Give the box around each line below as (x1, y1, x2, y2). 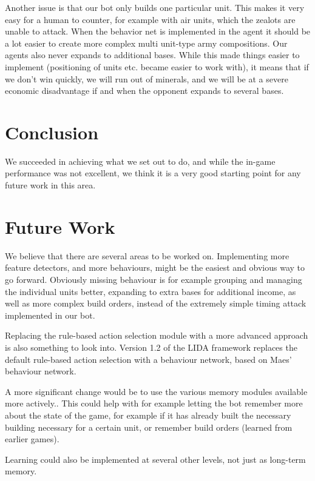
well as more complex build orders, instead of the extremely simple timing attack (5, 297, 307, 310)
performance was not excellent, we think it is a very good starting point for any (5, 167, 301, 179)
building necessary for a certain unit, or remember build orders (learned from (5, 420, 293, 433)
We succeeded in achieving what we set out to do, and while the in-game (5, 154, 276, 167)
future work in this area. (5, 179, 96, 191)
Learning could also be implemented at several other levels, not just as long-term (5, 453, 306, 465)
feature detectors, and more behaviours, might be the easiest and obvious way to (5, 261, 305, 274)
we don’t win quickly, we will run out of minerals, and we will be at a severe (5, 72, 288, 85)
